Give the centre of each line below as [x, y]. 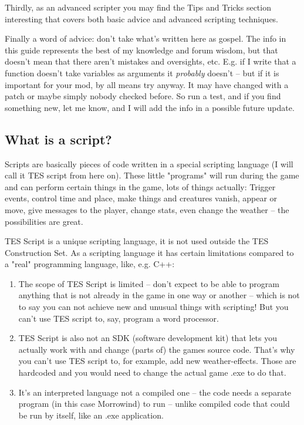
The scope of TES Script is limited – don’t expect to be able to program [149, 283]
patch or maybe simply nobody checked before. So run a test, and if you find [143, 96]
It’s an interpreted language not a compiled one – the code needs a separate [155, 392]
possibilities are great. [44, 221]
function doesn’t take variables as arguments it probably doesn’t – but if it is [142, 72]
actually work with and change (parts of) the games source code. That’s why [157, 349]
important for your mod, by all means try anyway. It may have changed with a [147, 84]
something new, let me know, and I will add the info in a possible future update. [150, 107]
